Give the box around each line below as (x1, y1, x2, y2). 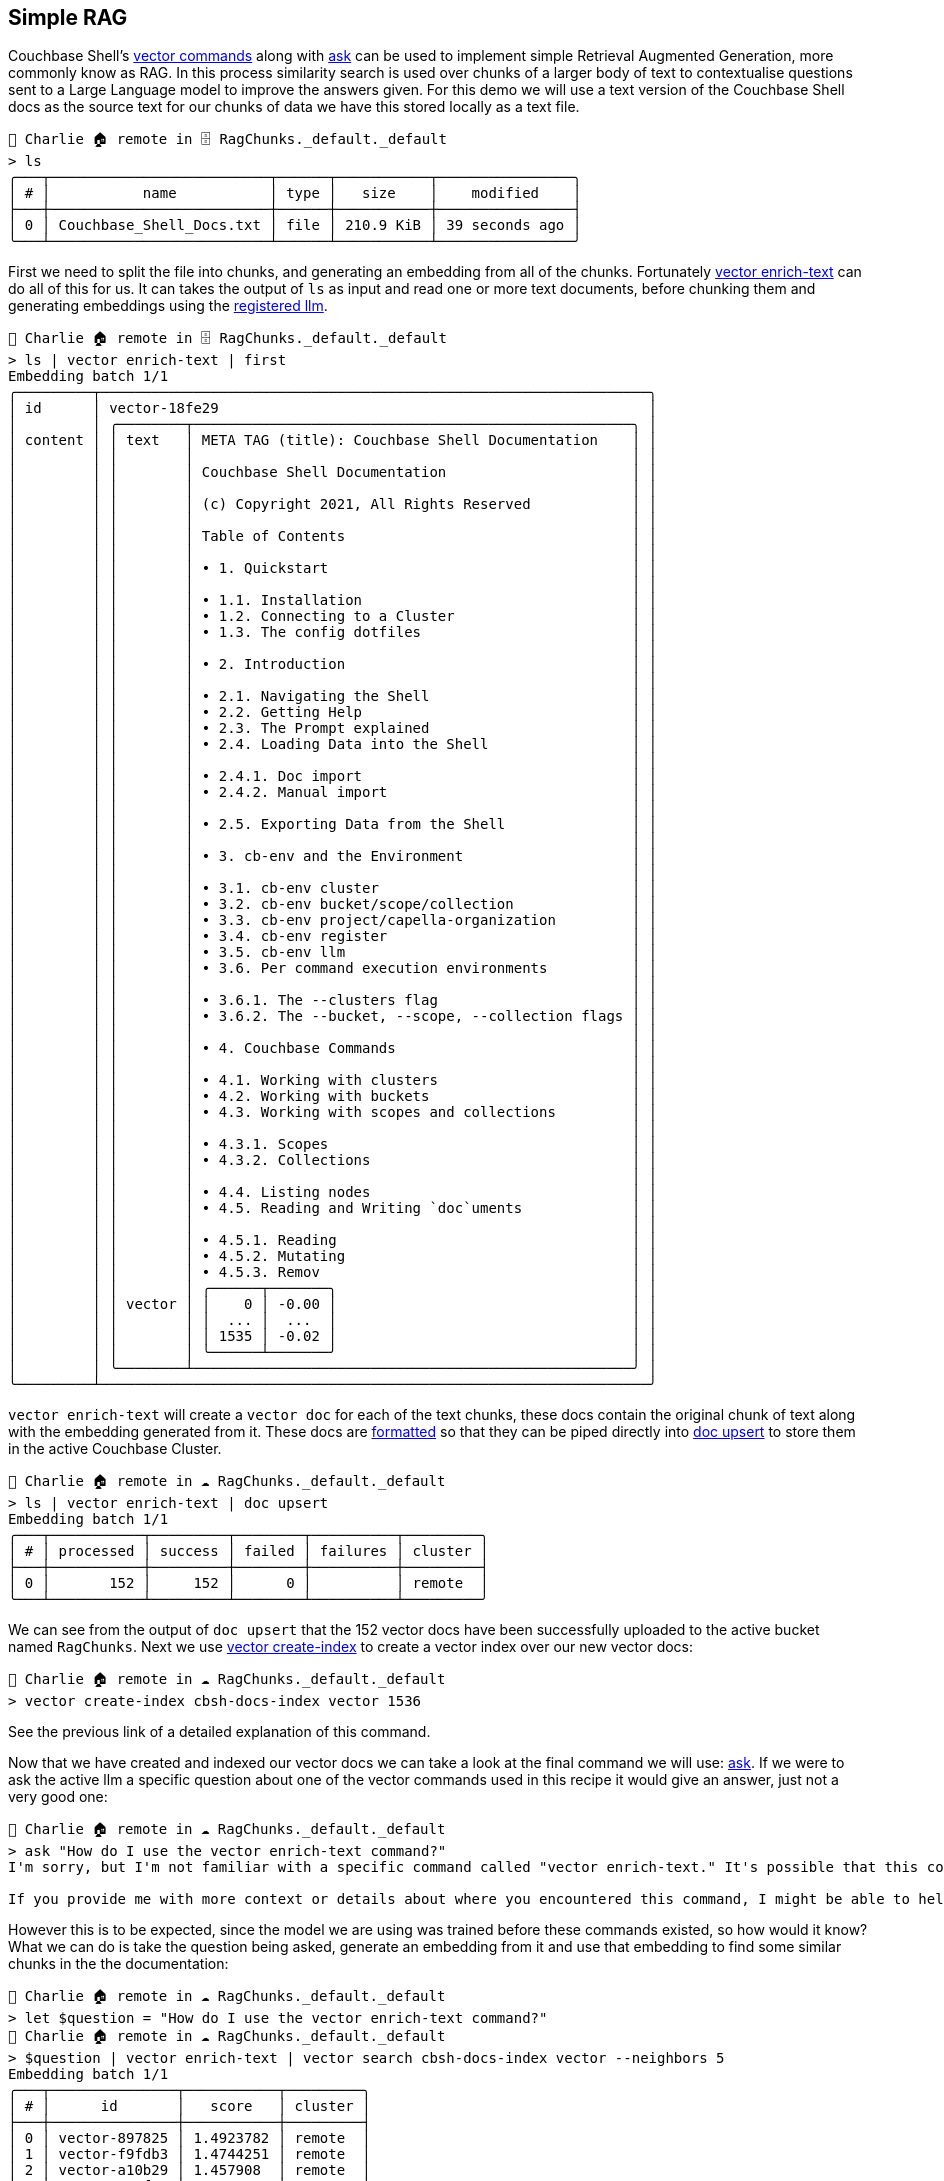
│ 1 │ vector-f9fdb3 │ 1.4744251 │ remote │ (8, 2146, 371, 2163)
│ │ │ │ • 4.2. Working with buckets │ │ (8, 1088, 658, 1105)
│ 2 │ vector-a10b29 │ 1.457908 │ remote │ (8, 2162, 371, 2179)
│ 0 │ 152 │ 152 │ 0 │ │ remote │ (8, 1575, 489, 1592)
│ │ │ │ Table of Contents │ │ (8, 528, 658, 545)
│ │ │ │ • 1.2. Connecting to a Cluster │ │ (8, 608, 658, 625)
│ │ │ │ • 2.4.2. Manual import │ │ (8, 784, 658, 801)
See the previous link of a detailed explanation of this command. (8, 1723, 431, 1741)
